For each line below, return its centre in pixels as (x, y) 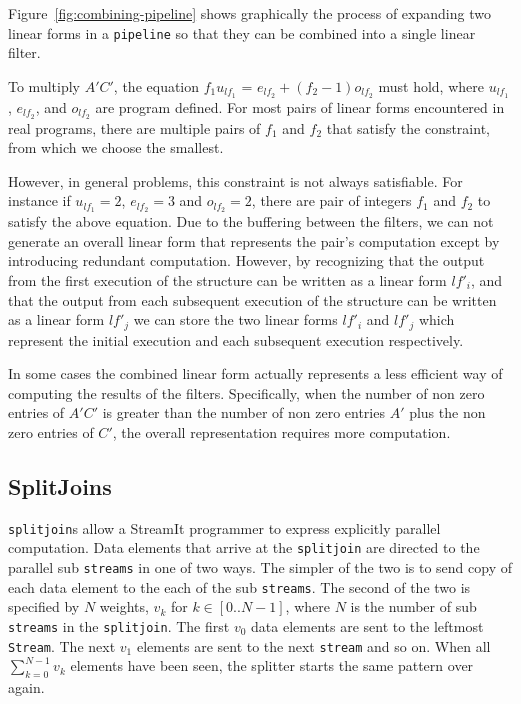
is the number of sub (413, 606)
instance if (39, 200)
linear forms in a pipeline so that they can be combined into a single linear (242, 32)
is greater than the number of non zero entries (243, 412)
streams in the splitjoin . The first (119, 626)
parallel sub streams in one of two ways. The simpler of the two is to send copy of (260, 567)
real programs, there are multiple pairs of (134, 127)
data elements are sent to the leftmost (367, 626)
